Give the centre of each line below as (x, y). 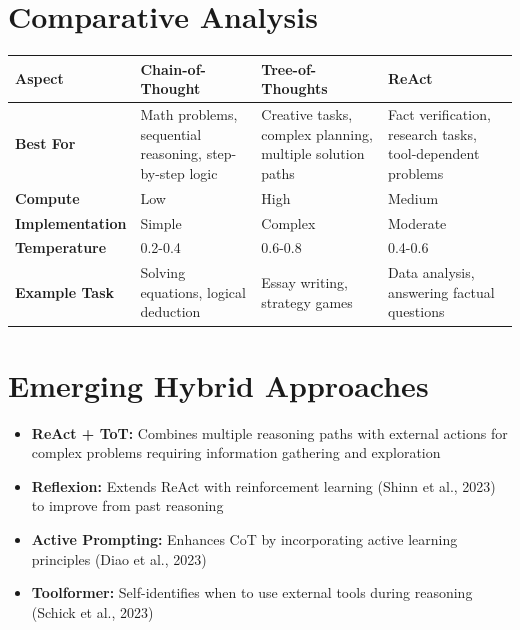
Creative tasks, (307, 114)
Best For (45, 143)
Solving (163, 272)
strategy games (307, 301)
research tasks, (432, 133)
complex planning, (317, 133)
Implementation (71, 222)
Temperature (61, 247)
